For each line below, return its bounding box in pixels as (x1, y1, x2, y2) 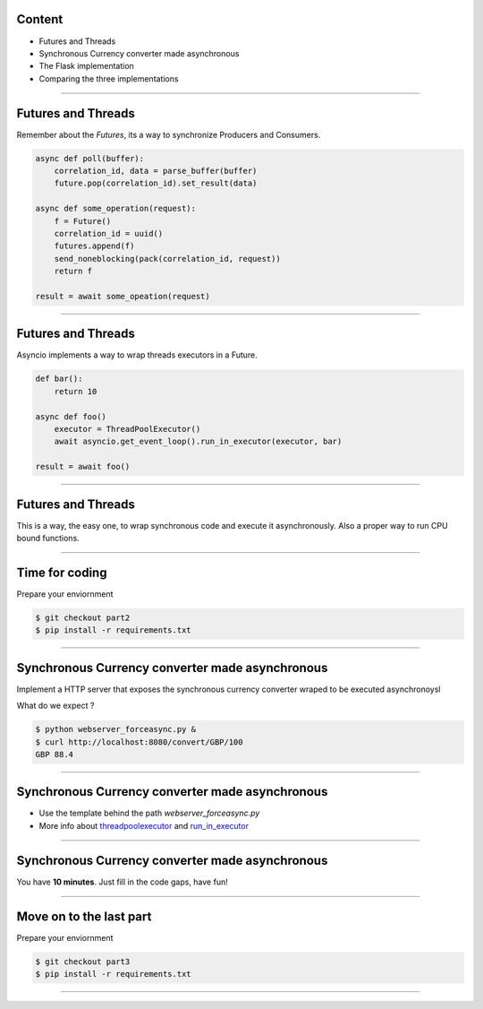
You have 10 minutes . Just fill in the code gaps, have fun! (16, 876, 228, 887)
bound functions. (16, 532, 80, 543)
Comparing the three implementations (38, 73, 179, 84)
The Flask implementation (38, 61, 134, 72)
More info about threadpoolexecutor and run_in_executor (38, 820, 250, 831)
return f (54, 266, 93, 277)
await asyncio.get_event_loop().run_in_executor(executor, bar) (54, 436, 343, 447)
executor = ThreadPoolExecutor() (54, 424, 201, 434)
